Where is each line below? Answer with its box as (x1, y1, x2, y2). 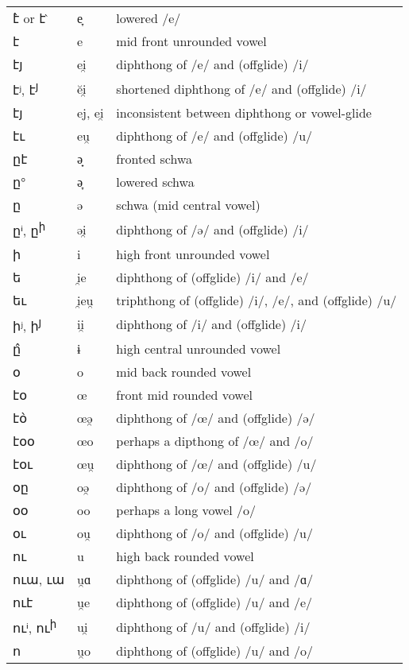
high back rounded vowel (116, 546, 254, 565)
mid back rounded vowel (116, 362, 252, 381)
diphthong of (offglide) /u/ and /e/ (116, 592, 313, 611)
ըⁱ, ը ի (13, 219, 46, 240)
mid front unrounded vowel (116, 32, 267, 50)
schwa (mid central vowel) (116, 196, 260, 215)
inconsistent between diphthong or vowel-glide (116, 103, 372, 122)
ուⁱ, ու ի (13, 615, 57, 637)
